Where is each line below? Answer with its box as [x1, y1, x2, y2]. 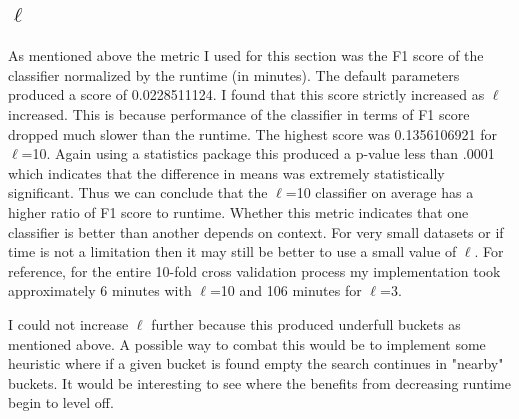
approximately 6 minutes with [8, 280, 192, 301]
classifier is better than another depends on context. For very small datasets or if [8, 221, 504, 242]
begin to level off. [8, 392, 114, 413]
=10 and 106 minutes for [209, 280, 362, 301]
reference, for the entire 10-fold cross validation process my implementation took [8, 260, 501, 281]
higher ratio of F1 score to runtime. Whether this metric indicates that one [8, 201, 469, 222]
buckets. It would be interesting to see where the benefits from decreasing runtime [8, 372, 511, 393]
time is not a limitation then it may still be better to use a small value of [8, 241, 457, 262]
